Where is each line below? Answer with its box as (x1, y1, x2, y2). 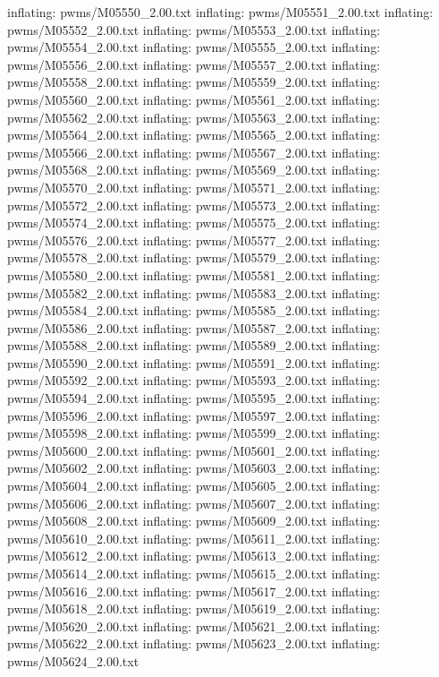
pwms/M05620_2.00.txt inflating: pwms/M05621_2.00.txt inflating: (7, 616, 381, 635)
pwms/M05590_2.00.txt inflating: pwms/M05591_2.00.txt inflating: (7, 353, 381, 372)
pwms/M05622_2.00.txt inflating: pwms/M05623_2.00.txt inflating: (7, 634, 381, 653)
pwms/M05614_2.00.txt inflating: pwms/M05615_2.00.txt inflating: (7, 564, 381, 582)
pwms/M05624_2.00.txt (7, 651, 139, 670)
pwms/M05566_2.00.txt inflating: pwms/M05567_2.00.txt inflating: (7, 142, 381, 161)
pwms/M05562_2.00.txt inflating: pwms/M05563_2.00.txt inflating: (7, 107, 381, 126)
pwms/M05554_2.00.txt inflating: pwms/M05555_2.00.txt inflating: (7, 38, 381, 56)
